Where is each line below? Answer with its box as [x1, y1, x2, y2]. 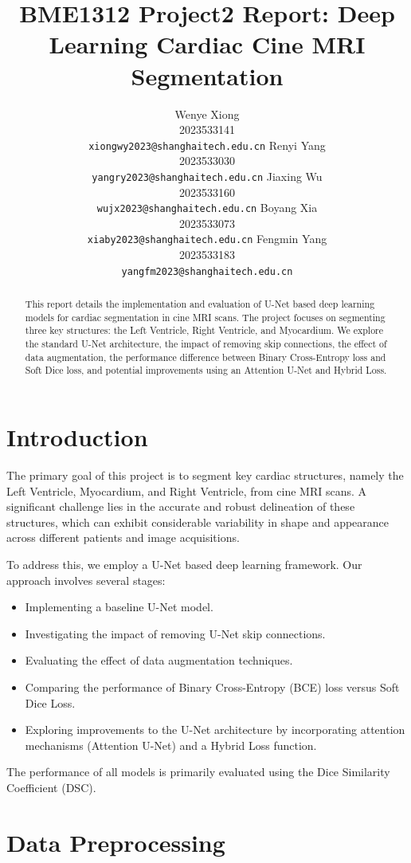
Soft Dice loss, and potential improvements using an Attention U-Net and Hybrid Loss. [25, 363, 387, 377]
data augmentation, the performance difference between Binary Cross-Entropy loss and [25, 350, 386, 363]
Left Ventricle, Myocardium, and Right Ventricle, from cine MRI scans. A [6, 482, 367, 499]
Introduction [6, 421, 148, 453]
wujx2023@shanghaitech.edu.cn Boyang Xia [96, 199, 318, 216]
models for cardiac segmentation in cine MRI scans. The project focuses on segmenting [25, 310, 386, 324]
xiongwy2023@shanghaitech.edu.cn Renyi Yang [88, 136, 326, 153]
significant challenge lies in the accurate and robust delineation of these [6, 498, 355, 515]
